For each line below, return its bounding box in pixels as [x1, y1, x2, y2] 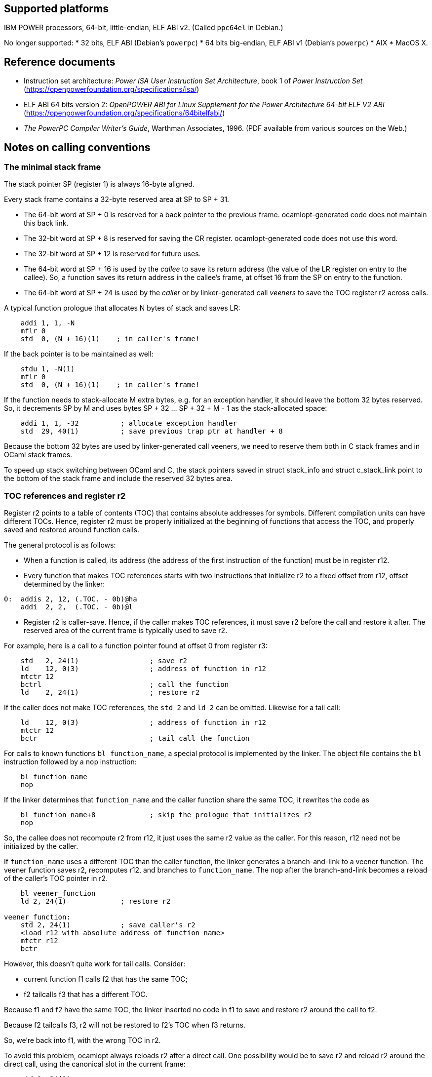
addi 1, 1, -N [20, 319, 75, 327]
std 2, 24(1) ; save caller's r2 [20, 921, 196, 929]
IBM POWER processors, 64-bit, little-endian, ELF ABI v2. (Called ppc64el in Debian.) [4, 23, 283, 32]
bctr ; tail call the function [20, 734, 250, 743]
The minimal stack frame [4, 162, 101, 172]
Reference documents [4, 55, 116, 68]
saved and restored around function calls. [4, 525, 139, 534]
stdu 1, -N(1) [20, 365, 75, 373]
